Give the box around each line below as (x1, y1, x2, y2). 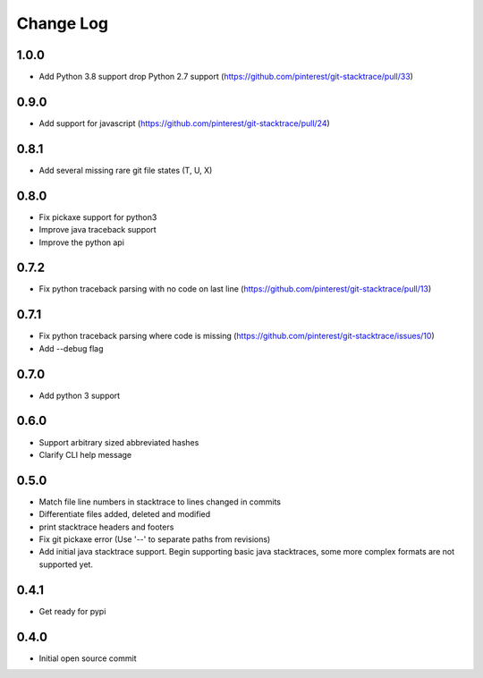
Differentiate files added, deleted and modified (38, 509, 211, 520)
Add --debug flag (38, 343, 104, 353)
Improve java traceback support (38, 225, 157, 235)
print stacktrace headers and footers (38, 521, 174, 532)
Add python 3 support (38, 390, 121, 401)
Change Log (16, 13, 109, 33)
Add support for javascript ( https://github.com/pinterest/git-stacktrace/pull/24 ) (38, 117, 330, 129)
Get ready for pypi (38, 606, 106, 616)
